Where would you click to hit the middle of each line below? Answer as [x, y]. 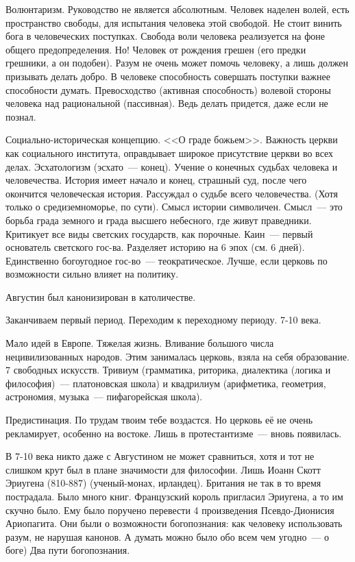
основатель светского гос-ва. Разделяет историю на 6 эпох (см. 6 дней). [155, 247]
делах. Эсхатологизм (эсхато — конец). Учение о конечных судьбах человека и [172, 166]
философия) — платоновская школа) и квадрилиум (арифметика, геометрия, [166, 383]
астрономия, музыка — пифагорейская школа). [104, 396]
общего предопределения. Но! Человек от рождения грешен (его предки [156, 49]
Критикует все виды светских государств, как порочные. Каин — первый [159, 233]
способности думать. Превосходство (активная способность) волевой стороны [168, 89]
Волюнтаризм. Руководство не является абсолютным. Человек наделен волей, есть [177, 9]
